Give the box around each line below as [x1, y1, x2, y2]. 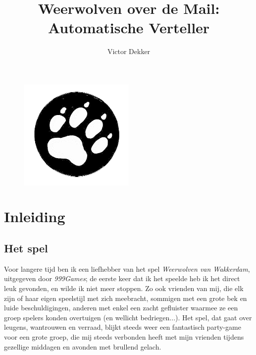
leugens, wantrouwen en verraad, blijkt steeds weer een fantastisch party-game [4, 322, 241, 332]
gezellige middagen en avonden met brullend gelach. [4, 341, 161, 352]
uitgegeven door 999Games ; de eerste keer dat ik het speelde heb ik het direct [4, 273, 240, 284]
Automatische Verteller [48, 17, 210, 38]
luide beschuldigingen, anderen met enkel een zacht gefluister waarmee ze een [4, 302, 238, 313]
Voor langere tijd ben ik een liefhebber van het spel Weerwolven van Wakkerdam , [4, 263, 250, 274]
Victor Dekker [107, 46, 151, 57]
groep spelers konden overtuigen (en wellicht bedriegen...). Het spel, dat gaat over [4, 312, 252, 322]
